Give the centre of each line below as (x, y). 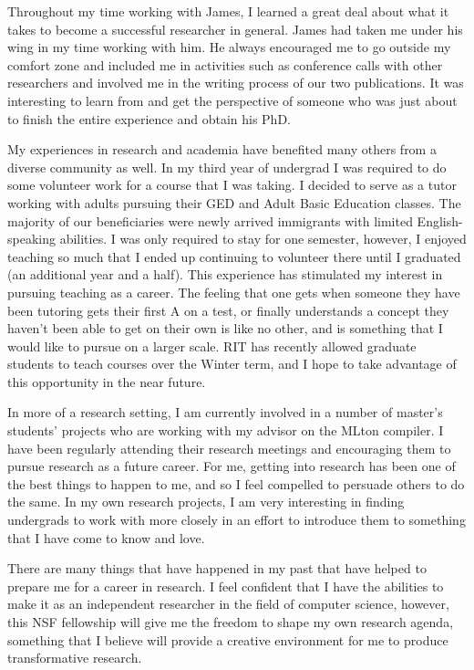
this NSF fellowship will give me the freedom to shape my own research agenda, (231, 622)
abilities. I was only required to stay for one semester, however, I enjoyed (263, 239)
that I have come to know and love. (106, 537)
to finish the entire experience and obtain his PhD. (149, 118)
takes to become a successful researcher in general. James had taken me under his (235, 29)
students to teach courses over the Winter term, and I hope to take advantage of (232, 364)
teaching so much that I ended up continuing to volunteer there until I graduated (234, 256)
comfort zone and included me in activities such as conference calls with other (225, 64)
